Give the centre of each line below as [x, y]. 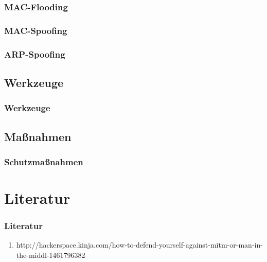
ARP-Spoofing [35, 54]
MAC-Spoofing [36, 30]
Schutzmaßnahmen [44, 161]
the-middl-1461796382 [51, 255]
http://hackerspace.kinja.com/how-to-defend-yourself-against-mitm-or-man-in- [139, 245]
